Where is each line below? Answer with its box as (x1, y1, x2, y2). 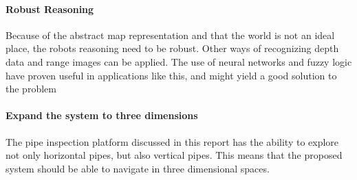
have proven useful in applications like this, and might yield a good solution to (6, 68, 337, 82)
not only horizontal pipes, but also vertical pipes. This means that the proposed (6, 148, 343, 162)
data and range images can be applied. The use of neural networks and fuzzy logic (6, 54, 352, 68)
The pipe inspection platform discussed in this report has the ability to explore (6, 134, 339, 149)
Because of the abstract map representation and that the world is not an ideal (6, 27, 335, 42)
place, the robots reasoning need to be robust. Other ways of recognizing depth (6, 41, 339, 55)
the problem (6, 81, 56, 96)
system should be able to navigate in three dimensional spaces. (6, 161, 270, 175)
